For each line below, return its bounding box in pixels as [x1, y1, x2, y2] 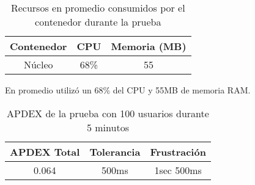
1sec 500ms [154, 162, 202, 177]
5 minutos [86, 120, 129, 134]
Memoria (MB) [111, 39, 187, 53]
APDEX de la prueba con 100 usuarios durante [7, 106, 209, 120]
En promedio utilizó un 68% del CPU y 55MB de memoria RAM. [5, 84, 251, 96]
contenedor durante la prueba [35, 15, 161, 29]
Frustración [150, 144, 206, 159]
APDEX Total [10, 144, 80, 159]
